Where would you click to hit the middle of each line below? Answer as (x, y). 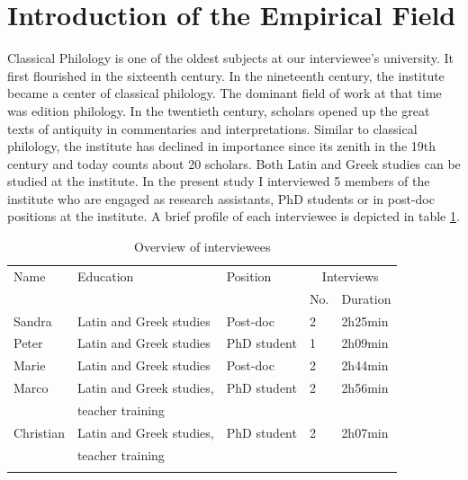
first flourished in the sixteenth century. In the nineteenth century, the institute (226, 75)
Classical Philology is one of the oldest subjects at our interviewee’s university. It (230, 58)
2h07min (365, 432)
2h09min (365, 343)
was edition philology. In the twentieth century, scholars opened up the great (219, 110)
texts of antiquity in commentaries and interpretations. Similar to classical (212, 128)
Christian (39, 432)
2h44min (365, 365)
